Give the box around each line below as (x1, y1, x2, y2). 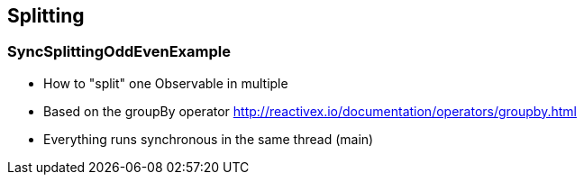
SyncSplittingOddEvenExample (7, 42, 231, 61)
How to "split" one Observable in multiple (43, 75, 288, 91)
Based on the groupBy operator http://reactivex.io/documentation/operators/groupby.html (43, 103, 577, 119)
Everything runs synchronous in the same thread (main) (43, 131, 374, 147)
